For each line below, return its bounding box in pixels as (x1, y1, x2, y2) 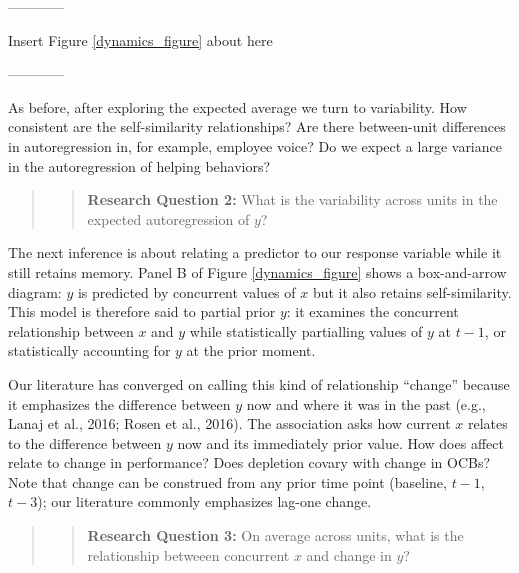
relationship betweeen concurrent (87, 544, 290, 565)
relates (467, 413, 508, 434)
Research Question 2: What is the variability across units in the (87, 189, 498, 210)
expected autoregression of (87, 208, 250, 229)
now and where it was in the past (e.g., (246, 393, 486, 414)
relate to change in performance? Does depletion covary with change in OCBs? (8, 452, 491, 473)
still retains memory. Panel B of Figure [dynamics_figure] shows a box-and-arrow (8, 261, 507, 282)
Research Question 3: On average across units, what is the (87, 525, 464, 546)
